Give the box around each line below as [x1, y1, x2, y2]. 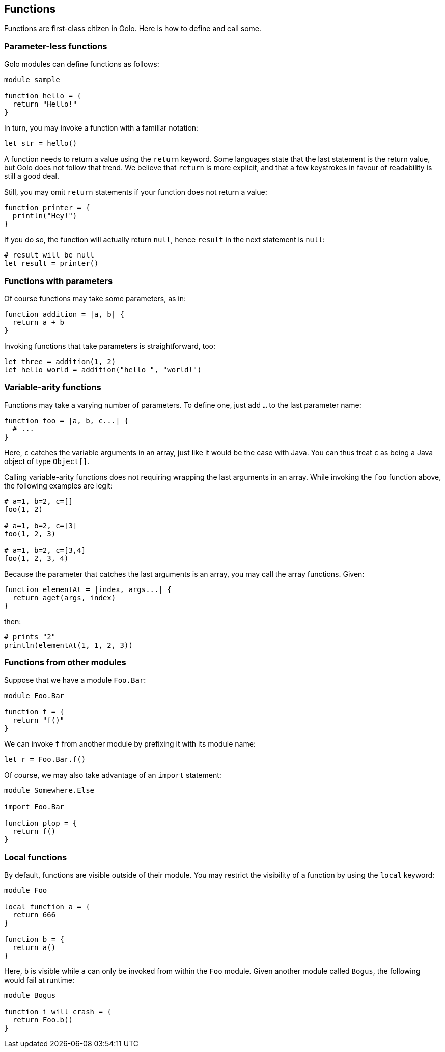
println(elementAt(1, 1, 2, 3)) [4, 640, 133, 649]
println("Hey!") [12, 212, 77, 220]
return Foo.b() [12, 1016, 73, 1024]
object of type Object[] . [4, 456, 90, 466]
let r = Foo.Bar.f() [4, 755, 86, 764]
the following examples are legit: [4, 481, 113, 490]
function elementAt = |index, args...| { [4, 585, 172, 594]
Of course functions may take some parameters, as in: [4, 294, 186, 303]
